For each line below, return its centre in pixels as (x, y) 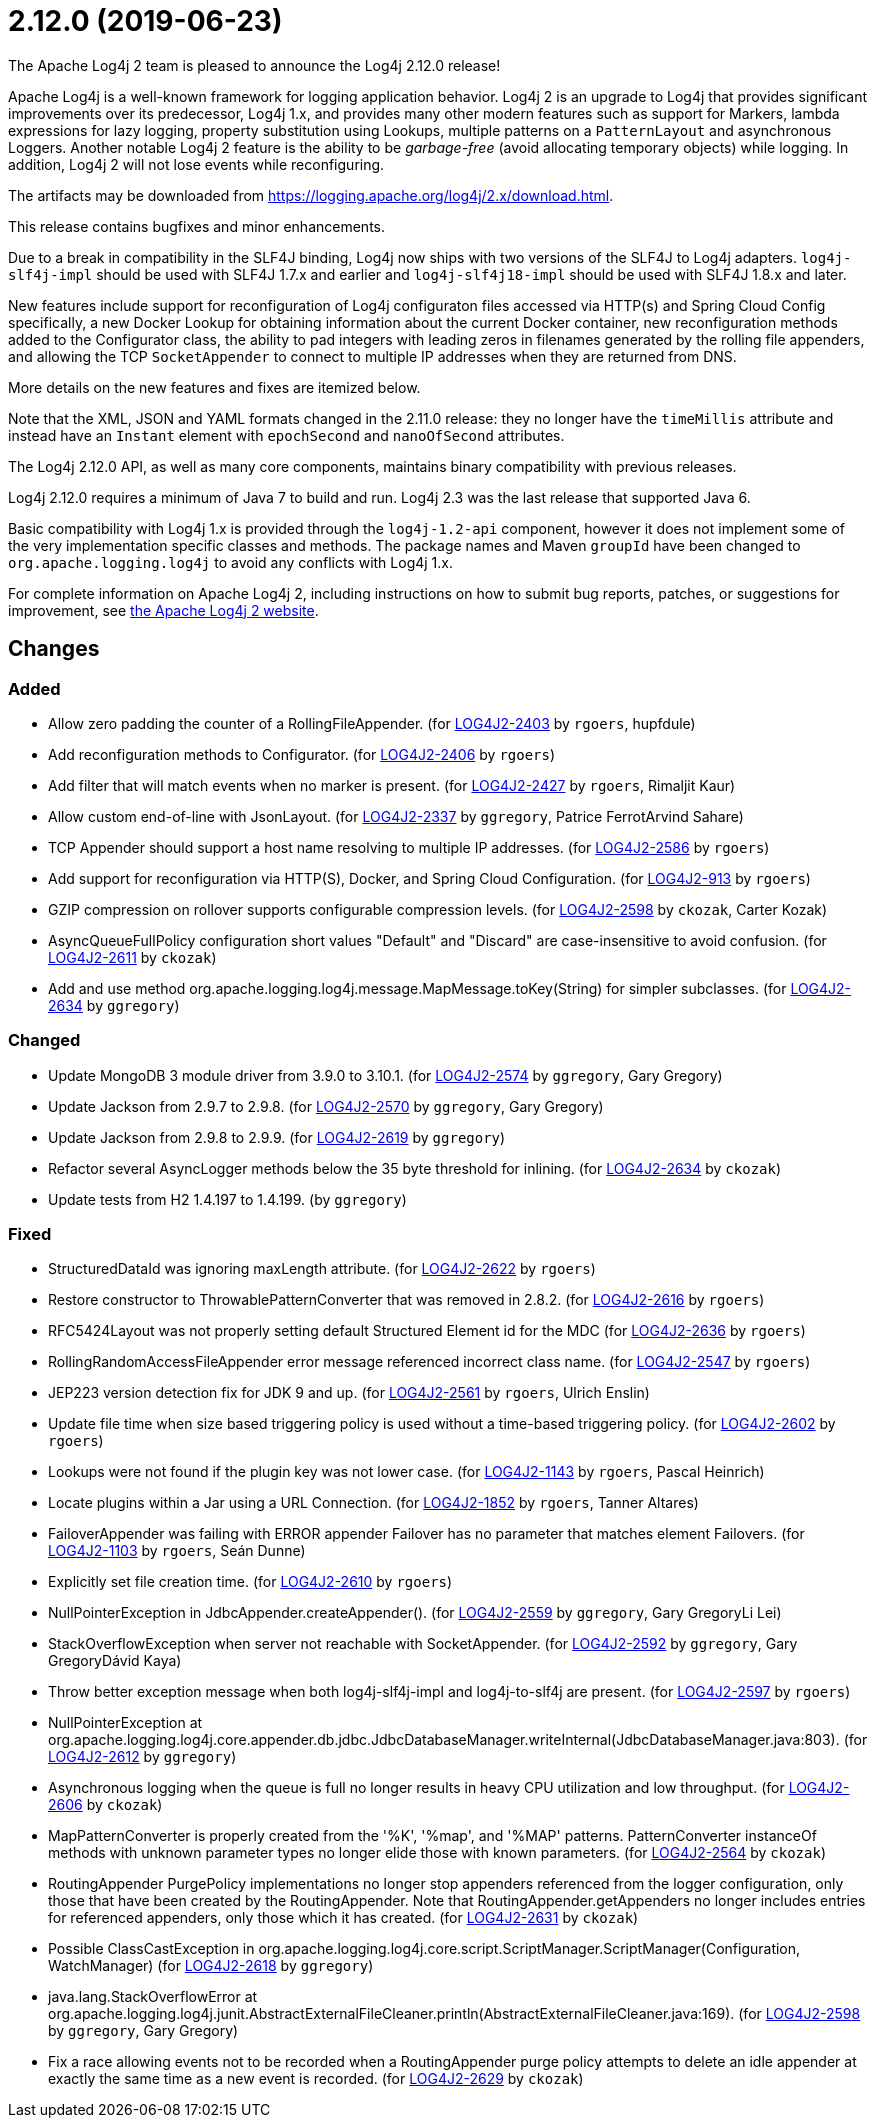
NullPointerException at (125, 1723)
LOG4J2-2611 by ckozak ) (132, 957)
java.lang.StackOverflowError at (153, 1997)
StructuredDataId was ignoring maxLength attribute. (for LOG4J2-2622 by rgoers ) (322, 1269)
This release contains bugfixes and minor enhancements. (197, 226)
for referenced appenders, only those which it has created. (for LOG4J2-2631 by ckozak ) (343, 1918)
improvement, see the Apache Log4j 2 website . (163, 610)
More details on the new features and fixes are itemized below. (214, 387)
